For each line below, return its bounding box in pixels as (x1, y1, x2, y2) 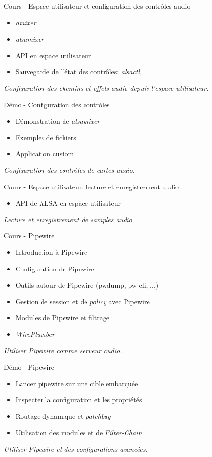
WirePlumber (15, 329, 55, 339)
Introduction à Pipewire (15, 247, 87, 257)
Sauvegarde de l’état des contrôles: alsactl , (15, 66, 142, 77)
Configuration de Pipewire (15, 263, 94, 273)
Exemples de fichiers (15, 132, 76, 142)
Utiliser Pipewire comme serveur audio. (4, 345, 122, 355)
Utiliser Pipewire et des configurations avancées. (4, 444, 148, 454)
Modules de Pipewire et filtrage (15, 312, 109, 323)
